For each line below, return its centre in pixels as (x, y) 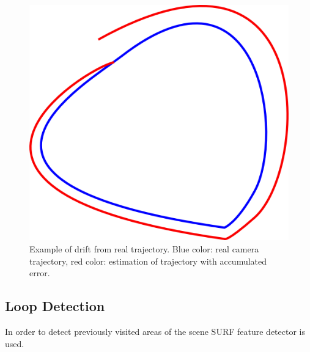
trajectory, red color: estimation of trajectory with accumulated (148, 261)
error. (40, 273)
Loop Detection (55, 306)
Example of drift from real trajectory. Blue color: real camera (144, 248)
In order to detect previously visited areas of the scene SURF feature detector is (155, 331)
